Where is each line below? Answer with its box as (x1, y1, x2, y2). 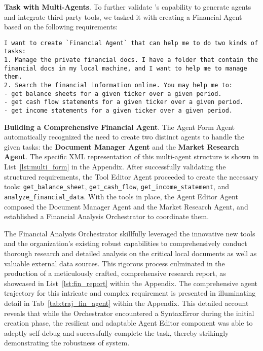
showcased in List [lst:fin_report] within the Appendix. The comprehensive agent (4, 277, 258, 288)
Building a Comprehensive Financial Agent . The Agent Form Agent (4, 121, 235, 132)
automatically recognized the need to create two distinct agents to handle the (4, 131, 244, 142)
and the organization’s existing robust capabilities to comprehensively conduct (4, 238, 247, 249)
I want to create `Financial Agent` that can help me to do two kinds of (4, 39, 258, 47)
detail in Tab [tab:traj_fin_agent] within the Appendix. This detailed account (4, 297, 249, 308)
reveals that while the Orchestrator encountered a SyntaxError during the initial (4, 307, 254, 318)
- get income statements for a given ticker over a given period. (4, 107, 233, 115)
